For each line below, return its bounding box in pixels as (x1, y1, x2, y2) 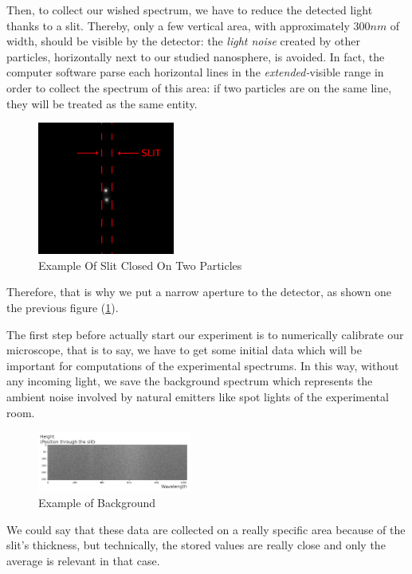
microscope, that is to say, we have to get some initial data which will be (6, 342, 362, 358)
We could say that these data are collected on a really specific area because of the (6, 521, 406, 537)
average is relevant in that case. (6, 553, 160, 569)
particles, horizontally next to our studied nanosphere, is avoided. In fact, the (6, 48, 385, 64)
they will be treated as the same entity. (6, 95, 198, 111)
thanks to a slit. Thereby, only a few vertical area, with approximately (6, 17, 350, 33)
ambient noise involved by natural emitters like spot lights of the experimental (6, 388, 389, 404)
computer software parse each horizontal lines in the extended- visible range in (6, 64, 384, 80)
